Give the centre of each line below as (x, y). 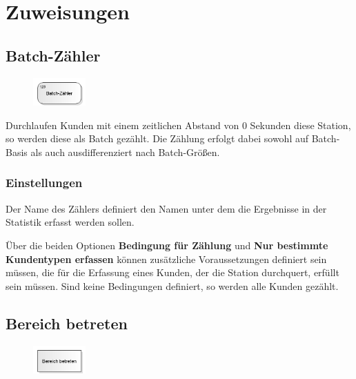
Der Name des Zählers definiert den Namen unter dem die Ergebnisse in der (166, 208)
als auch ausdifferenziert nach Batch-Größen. (125, 152)
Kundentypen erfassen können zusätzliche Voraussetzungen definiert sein (166, 259)
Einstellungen (44, 183)
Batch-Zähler (53, 55)
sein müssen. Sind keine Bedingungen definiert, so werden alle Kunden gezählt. (172, 285)
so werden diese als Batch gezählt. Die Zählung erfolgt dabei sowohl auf (157, 138)
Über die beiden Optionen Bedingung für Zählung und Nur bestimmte (167, 245)
